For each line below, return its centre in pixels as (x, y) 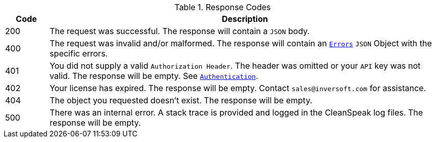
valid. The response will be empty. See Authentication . (154, 76)
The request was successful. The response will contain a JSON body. (180, 31)
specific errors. (79, 53)
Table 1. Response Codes (223, 7)
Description (245, 19)
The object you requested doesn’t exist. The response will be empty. (181, 100)
